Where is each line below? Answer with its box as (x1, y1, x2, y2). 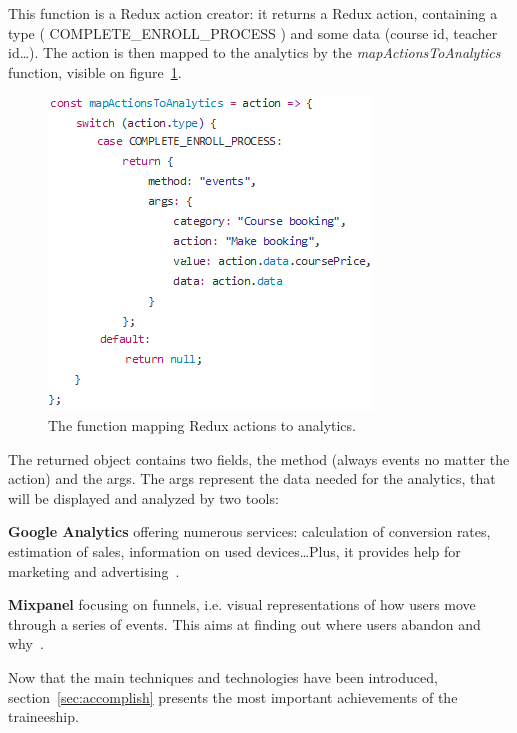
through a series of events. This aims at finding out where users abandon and (8, 613, 481, 634)
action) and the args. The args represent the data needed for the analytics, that (8, 468, 496, 489)
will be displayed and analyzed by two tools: (8, 487, 279, 508)
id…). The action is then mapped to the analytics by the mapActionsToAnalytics (8, 42, 501, 63)
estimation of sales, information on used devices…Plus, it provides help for (8, 540, 461, 561)
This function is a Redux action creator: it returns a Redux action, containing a (8, 3, 498, 23)
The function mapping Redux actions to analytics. (48, 414, 356, 435)
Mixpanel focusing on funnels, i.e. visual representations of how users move (8, 594, 476, 615)
